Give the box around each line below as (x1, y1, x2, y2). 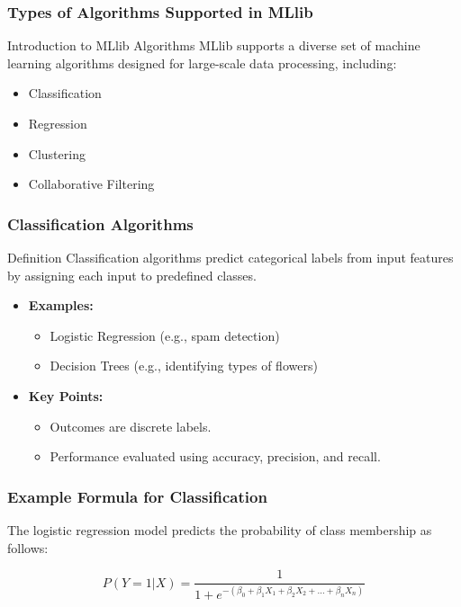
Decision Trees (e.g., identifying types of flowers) (50, 356, 318, 375)
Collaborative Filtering (28, 174, 155, 193)
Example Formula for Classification (7, 485, 267, 507)
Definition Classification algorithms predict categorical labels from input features (7, 248, 454, 266)
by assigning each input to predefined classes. (7, 265, 257, 284)
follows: (7, 538, 49, 557)
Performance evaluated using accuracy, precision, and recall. (50, 447, 381, 466)
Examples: (28, 296, 94, 315)
